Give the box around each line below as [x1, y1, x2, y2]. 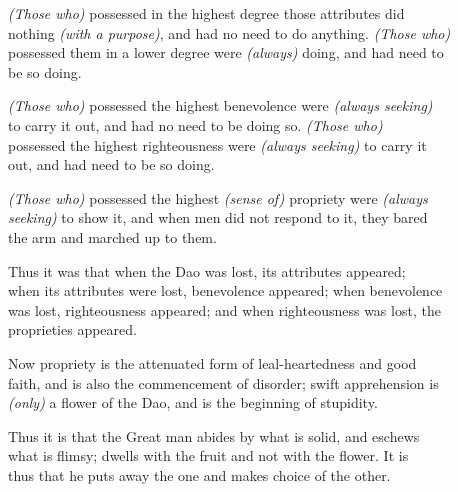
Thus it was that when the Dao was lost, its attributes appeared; [8, 260, 406, 281]
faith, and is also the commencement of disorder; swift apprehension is [8, 372, 439, 393]
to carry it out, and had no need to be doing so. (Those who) [8, 114, 383, 135]
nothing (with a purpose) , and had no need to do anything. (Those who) [8, 22, 451, 43]
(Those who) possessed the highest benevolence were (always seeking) [8, 95, 433, 116]
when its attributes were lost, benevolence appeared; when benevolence [8, 280, 443, 301]
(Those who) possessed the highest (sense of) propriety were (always [8, 187, 428, 208]
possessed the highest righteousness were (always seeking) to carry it [8, 134, 427, 155]
